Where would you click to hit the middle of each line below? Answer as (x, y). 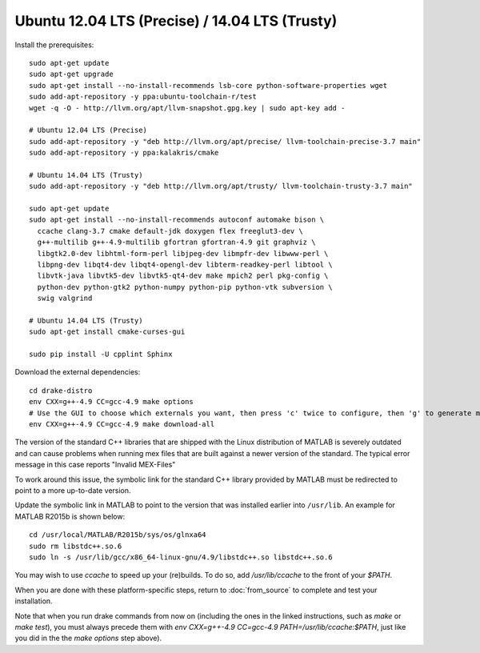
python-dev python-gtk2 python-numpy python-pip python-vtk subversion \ (185, 287)
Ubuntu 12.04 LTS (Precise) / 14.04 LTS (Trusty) (176, 21)
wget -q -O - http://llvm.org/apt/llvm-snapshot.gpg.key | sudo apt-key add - (187, 108)
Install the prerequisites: (54, 45)
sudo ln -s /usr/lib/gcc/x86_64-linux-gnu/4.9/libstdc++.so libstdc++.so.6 (181, 557)
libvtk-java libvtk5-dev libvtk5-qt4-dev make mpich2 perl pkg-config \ (183, 276)
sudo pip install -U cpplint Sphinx (101, 355)
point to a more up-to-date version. (73, 491)
